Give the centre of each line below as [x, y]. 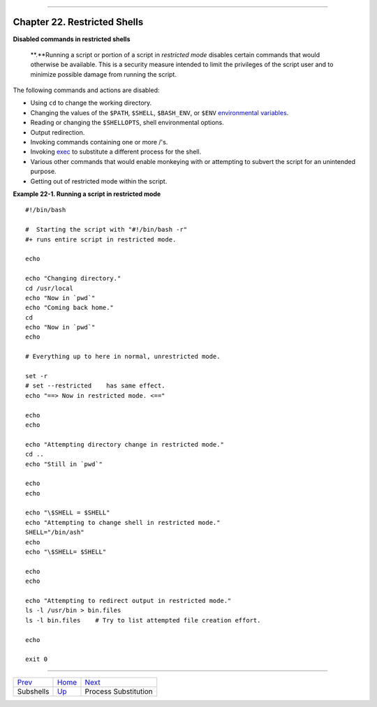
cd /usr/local [49, 288]
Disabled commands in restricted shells [72, 39]
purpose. [43, 172]
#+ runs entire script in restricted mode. [101, 239]
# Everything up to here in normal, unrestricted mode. [123, 357]
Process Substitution [119, 691]
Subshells [33, 691]
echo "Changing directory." [73, 278]
